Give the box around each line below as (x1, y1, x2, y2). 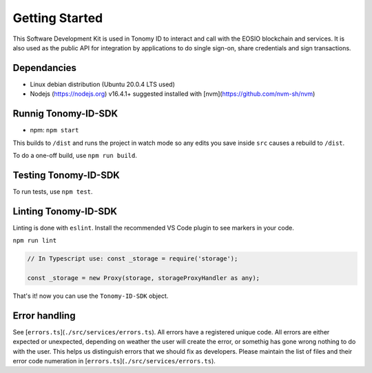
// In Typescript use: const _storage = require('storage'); (27, 255, 238, 263)
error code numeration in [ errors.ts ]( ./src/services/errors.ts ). (12, 356, 216, 365)
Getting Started (12, 10, 103, 26)
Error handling (12, 310, 76, 321)
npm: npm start (30, 126, 79, 134)
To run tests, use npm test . (12, 187, 93, 196)
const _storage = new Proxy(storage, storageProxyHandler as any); (27, 274, 260, 282)
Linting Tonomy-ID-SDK (12, 205, 117, 217)
